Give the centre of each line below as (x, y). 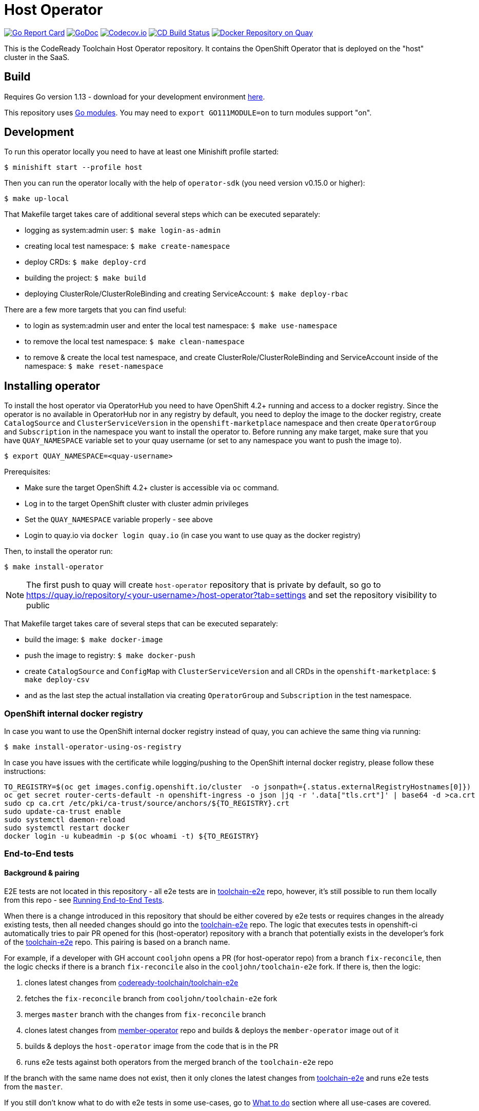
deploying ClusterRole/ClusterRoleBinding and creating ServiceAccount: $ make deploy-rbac (186, 294)
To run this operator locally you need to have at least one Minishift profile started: (142, 152)
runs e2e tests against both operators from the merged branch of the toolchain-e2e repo (179, 1062)
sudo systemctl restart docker (67, 828)
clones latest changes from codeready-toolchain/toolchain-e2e (132, 982)
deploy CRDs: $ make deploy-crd (85, 262)
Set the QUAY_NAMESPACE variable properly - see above (119, 520)
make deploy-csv (57, 680)
